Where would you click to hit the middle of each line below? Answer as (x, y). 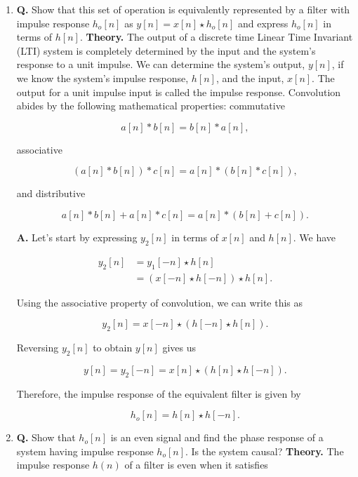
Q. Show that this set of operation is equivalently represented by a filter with (183, 9)
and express (263, 23)
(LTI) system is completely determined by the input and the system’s (166, 50)
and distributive (51, 193)
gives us (179, 347)
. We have (314, 237)
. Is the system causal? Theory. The (265, 451)
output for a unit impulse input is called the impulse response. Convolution (179, 92)
